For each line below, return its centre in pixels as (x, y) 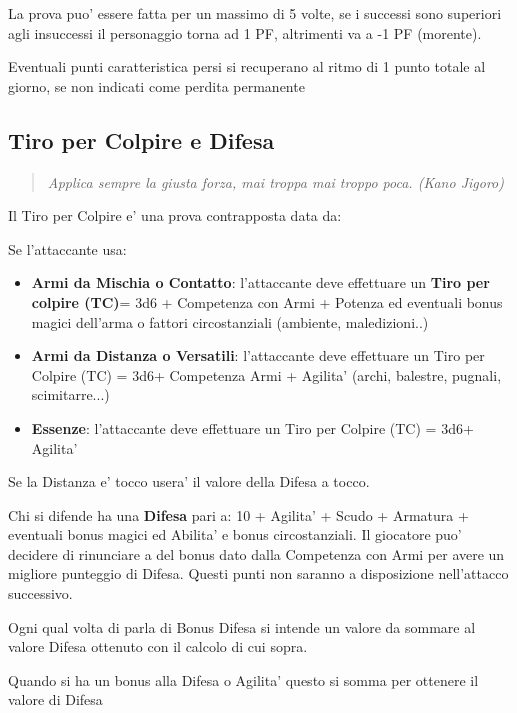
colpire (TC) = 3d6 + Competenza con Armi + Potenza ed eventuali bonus (267, 301)
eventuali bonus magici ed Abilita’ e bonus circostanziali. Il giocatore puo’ (235, 534)
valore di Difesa (55, 699)
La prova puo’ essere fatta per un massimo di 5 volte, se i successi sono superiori (255, 13)
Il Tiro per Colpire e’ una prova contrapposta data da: (175, 215)
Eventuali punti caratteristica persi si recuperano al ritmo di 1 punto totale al (247, 66)
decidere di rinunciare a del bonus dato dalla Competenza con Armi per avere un (256, 553)
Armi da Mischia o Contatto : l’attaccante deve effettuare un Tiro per (260, 282)
